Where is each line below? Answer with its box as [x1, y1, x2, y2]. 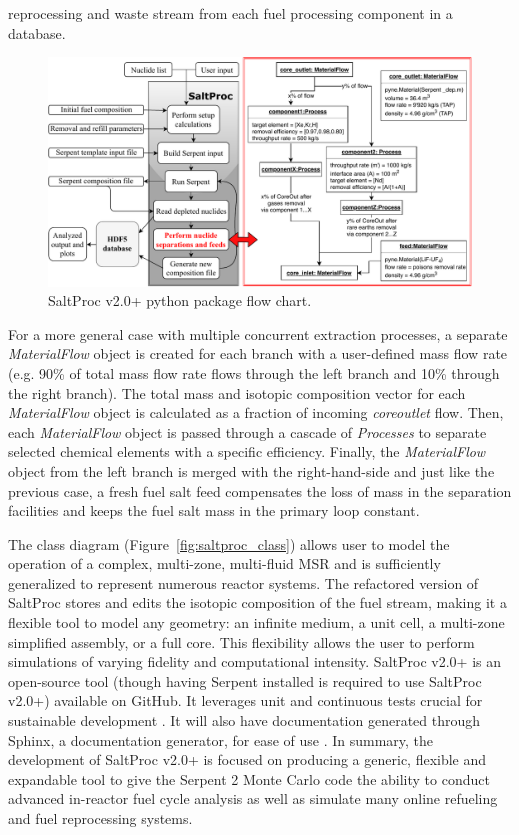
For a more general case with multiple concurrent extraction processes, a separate [8, 323, 508, 344]
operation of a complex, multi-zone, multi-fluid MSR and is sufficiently [8, 553, 441, 574]
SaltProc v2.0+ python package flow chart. [48, 290, 312, 311]
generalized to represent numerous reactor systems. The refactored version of [8, 572, 479, 593]
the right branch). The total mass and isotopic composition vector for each [8, 382, 466, 403]
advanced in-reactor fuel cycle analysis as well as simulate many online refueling [8, 788, 498, 809]
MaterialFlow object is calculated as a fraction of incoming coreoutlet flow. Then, [8, 402, 504, 423]
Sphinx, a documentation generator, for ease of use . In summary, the [8, 729, 434, 750]
